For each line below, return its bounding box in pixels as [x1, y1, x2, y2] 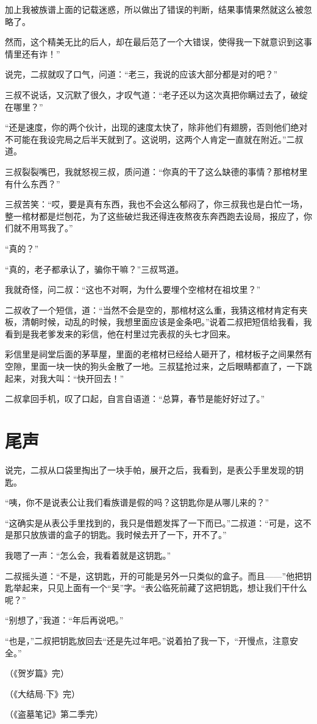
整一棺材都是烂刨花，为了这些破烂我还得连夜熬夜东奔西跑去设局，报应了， [5, 209, 304, 222]
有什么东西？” [5, 177, 60, 190]
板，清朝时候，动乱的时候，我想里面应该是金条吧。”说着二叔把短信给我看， [5, 315, 304, 328]
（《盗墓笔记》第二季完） [5, 708, 103, 720]
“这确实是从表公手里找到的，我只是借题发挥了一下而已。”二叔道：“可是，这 [5, 516, 303, 529]
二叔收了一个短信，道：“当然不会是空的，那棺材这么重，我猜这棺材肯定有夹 [5, 303, 308, 316]
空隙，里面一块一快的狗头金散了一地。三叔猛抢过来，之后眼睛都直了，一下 [5, 360, 304, 373]
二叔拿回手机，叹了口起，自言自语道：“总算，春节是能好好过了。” [5, 392, 265, 405]
